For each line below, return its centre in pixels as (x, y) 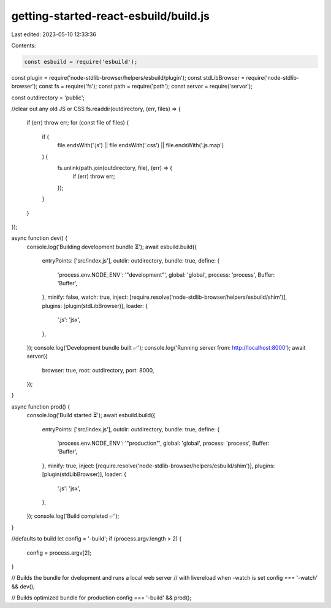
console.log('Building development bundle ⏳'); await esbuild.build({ (112, 247)
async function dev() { (40, 238)
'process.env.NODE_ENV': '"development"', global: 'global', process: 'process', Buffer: (166, 275)
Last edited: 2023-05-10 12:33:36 (54, 34)
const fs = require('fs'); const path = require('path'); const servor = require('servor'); (146, 87)
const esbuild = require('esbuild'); (81, 62)
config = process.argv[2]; (59, 553)
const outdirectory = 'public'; (48, 98)
